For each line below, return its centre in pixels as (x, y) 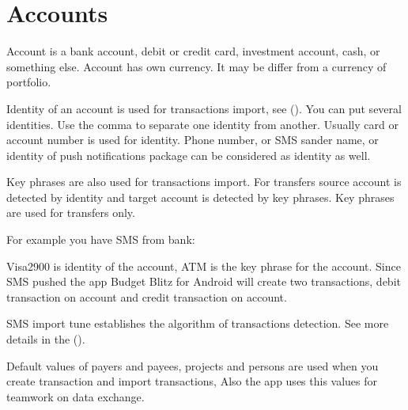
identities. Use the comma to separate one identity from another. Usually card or (202, 124)
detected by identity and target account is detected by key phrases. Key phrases (200, 197)
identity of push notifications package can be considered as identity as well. (189, 155)
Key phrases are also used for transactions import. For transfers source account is (204, 182)
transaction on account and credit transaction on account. (147, 296)
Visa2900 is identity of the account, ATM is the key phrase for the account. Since (204, 266)
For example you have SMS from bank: (101, 239)
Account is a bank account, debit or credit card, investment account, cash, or (193, 51)
